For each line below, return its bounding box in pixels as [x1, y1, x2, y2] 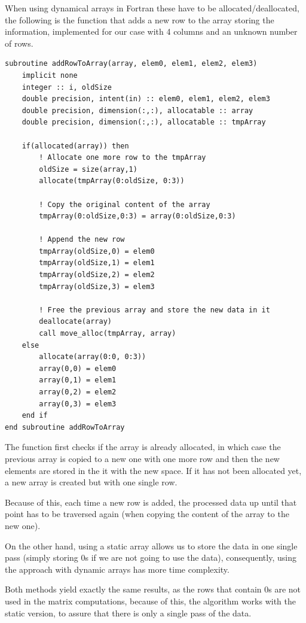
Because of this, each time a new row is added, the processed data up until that [5, 496, 297, 508]
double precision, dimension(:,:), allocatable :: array [22, 106, 253, 115]
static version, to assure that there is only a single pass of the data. [5, 606, 252, 619]
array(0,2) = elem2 [39, 388, 117, 396]
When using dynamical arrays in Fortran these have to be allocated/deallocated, [5, 2, 299, 14]
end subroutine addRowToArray [5, 423, 125, 431]
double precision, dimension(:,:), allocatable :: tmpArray [22, 118, 266, 127]
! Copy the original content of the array [39, 200, 210, 209]
